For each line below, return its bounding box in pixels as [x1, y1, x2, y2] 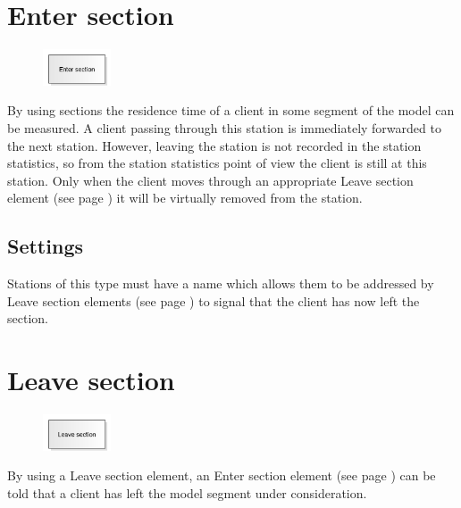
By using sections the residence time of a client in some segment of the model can [7, 101, 455, 120]
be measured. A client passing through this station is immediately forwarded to [7, 118, 441, 137]
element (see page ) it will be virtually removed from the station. [7, 188, 363, 207]
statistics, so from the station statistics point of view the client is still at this [7, 154, 427, 172]
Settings [7, 232, 83, 260]
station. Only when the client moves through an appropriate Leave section [7, 171, 414, 189]
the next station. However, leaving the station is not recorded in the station [7, 136, 422, 154]
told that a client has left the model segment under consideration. [7, 483, 367, 502]
